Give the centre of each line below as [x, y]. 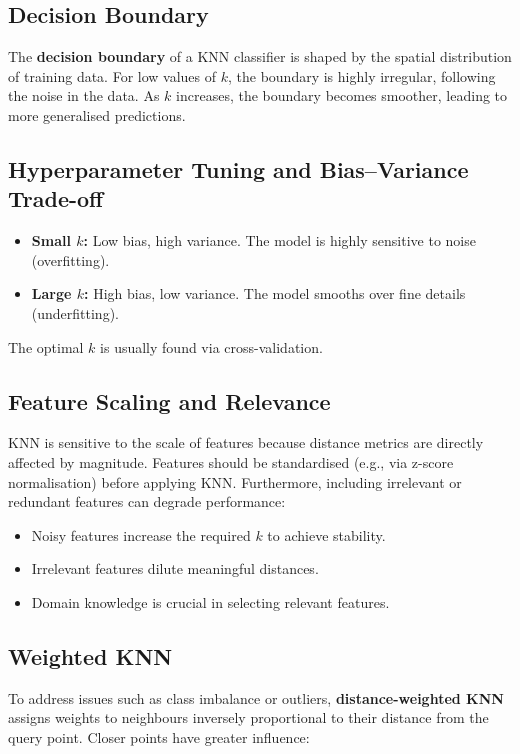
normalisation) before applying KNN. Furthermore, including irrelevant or [235, 481]
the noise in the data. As [84, 95]
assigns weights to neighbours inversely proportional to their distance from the [248, 717]
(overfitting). [70, 259]
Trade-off [56, 198]
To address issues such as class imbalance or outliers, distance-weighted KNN [256, 697]
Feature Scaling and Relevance [169, 400]
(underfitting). [75, 312]
